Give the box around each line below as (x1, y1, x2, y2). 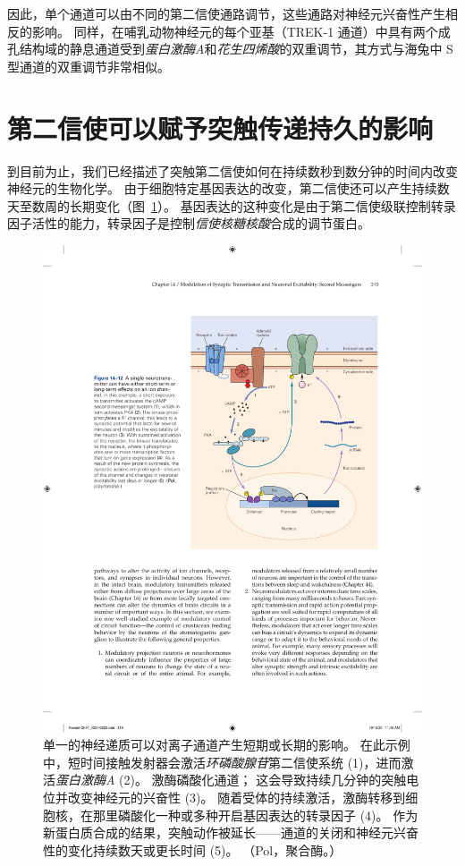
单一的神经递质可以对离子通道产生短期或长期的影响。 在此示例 (43, 735, 410, 754)
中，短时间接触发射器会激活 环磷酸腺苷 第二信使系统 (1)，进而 (43, 752, 402, 771)
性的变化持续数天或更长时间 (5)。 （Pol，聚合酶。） (43, 840, 342, 859)
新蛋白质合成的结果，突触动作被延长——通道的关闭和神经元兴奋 (43, 823, 418, 842)
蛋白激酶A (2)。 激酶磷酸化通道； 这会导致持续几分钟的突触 (55, 770, 407, 789)
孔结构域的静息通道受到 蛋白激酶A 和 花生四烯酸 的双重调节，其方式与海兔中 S (7, 39, 453, 58)
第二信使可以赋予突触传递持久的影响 (7, 109, 434, 146)
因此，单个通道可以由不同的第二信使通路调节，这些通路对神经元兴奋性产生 (7, 4, 445, 22)
